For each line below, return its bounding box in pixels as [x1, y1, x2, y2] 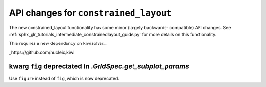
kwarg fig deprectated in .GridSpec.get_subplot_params [9, 62, 189, 70]
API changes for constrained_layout [9, 7, 172, 18]
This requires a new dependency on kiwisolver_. [9, 41, 107, 46]
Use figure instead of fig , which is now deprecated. [9, 75, 119, 81]
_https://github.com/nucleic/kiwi [9, 49, 75, 55]
